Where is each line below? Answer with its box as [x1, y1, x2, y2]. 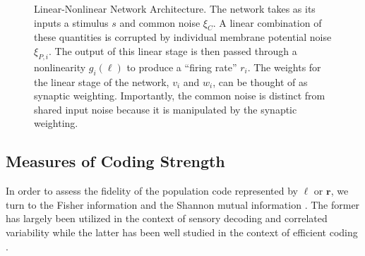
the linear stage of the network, [34, 74, 169, 89]
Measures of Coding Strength [6, 150, 225, 172]
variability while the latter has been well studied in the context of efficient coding [6, 224, 358, 239]
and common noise [119, 15, 201, 30]
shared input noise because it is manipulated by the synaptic [34, 102, 297, 116]
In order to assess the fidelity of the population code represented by [6, 183, 298, 198]
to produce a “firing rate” [126, 59, 237, 74]
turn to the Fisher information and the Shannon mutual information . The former [6, 197, 360, 212]
